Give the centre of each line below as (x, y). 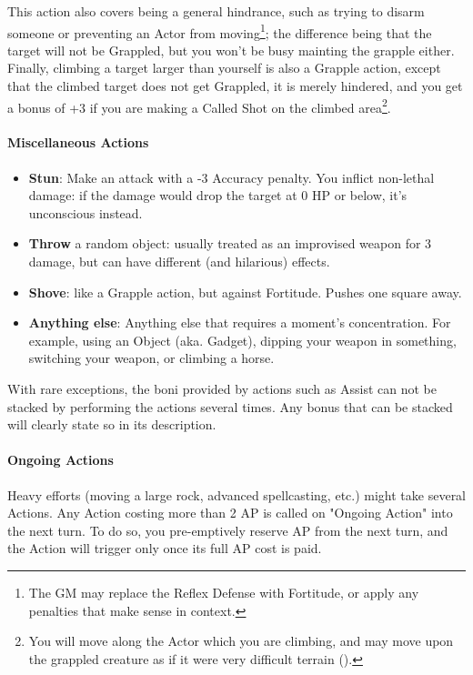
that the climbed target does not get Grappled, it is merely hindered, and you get (235, 86)
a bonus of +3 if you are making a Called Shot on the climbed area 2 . (199, 106)
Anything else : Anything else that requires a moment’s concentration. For (240, 322)
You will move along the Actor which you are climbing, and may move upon (241, 641)
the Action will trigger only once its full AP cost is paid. (165, 548)
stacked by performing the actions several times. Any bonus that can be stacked (230, 406)
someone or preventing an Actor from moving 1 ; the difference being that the (220, 31)
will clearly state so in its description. (112, 424)
